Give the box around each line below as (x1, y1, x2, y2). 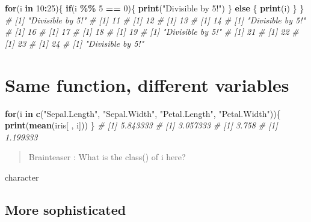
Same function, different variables (5, 72, 289, 97)
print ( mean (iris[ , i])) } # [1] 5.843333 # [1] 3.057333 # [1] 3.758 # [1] (5, 119, 278, 131)
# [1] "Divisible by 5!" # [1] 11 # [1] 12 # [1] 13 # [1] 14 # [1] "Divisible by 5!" (5, 13, 306, 26)
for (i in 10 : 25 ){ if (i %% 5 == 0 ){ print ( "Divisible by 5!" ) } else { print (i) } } (5, 2, 304, 14)
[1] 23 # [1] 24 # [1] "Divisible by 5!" (5, 37, 144, 49)
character (5, 170, 39, 183)
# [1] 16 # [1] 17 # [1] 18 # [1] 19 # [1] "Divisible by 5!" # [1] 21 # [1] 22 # (5, 25, 299, 38)
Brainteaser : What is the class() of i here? (28, 151, 186, 163)
